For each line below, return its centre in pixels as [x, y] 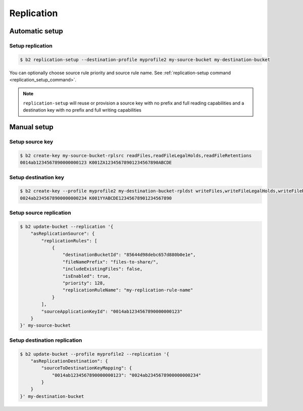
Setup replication [31, 45]
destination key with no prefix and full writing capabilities [82, 110]
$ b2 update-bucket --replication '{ [67, 226]
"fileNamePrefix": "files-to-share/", [110, 262]
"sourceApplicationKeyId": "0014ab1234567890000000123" [112, 311]
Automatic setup [36, 31]
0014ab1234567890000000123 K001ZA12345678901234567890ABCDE [96, 163]
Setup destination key [37, 177]
